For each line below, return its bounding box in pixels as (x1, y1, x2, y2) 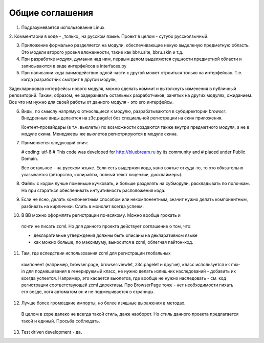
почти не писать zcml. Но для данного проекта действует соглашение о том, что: (21, 223, 192, 229)
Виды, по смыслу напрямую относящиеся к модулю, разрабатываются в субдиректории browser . (21, 108, 227, 114)
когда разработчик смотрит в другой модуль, (21, 76, 117, 83)
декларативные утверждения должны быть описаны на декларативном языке (33, 232, 198, 238)
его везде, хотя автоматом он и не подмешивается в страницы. (21, 289, 155, 295)
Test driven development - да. (21, 329, 82, 335)
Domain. (21, 156, 39, 161)
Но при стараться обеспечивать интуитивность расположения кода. (21, 187, 166, 193)
